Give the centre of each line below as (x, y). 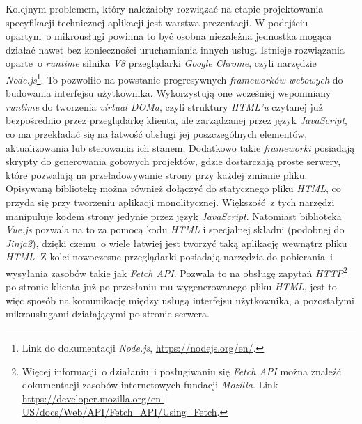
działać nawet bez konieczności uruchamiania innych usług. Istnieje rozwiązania (175, 49)
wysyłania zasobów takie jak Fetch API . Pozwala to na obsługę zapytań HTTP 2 (176, 272)
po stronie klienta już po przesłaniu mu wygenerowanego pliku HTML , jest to (171, 286)
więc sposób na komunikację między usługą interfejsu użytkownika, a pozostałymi (180, 300)
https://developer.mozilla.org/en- (93, 398)
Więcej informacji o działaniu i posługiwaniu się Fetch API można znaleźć (182, 371)
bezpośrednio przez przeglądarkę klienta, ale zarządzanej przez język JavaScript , (176, 120)
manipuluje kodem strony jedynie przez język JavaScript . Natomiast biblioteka (174, 215)
